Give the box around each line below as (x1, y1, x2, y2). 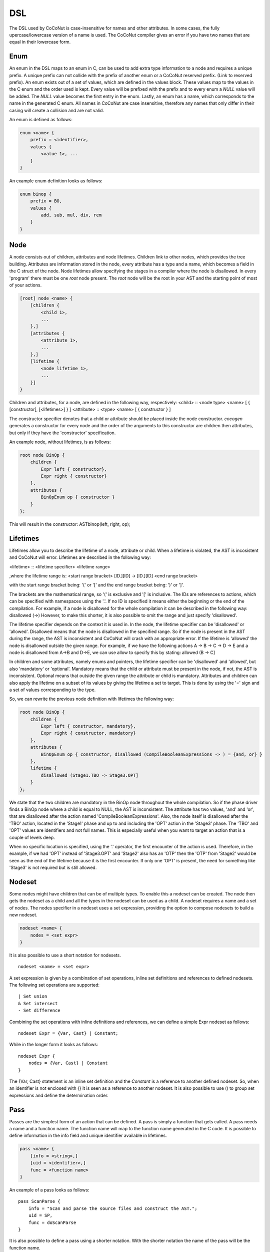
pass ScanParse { (18, 1198, 60, 1204)
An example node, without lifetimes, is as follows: (9, 439, 111, 445)
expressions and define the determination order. (9, 1092, 108, 1098)
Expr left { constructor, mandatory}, (40, 724, 136, 729)
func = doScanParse (28, 1219, 76, 1225)
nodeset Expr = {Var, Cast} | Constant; (18, 1031, 118, 1036)
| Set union (18, 994, 47, 999)
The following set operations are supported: (9, 982, 100, 988)
